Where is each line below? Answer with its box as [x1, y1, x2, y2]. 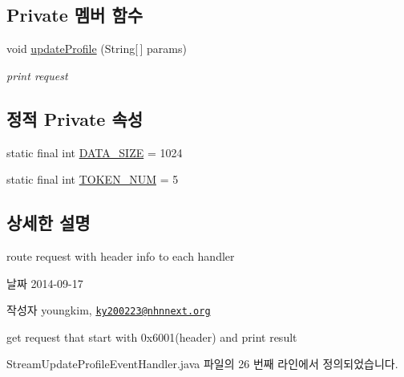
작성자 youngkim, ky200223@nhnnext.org [6, 302, 211, 318]
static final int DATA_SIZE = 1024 [6, 144, 183, 160]
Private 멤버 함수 [6, 2, 143, 27]
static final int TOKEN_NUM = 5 [6, 171, 179, 188]
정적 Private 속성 [6, 106, 143, 131]
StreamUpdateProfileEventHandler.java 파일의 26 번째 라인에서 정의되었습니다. [6, 355, 398, 372]
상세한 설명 [6, 210, 91, 235]
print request [6, 67, 68, 83]
